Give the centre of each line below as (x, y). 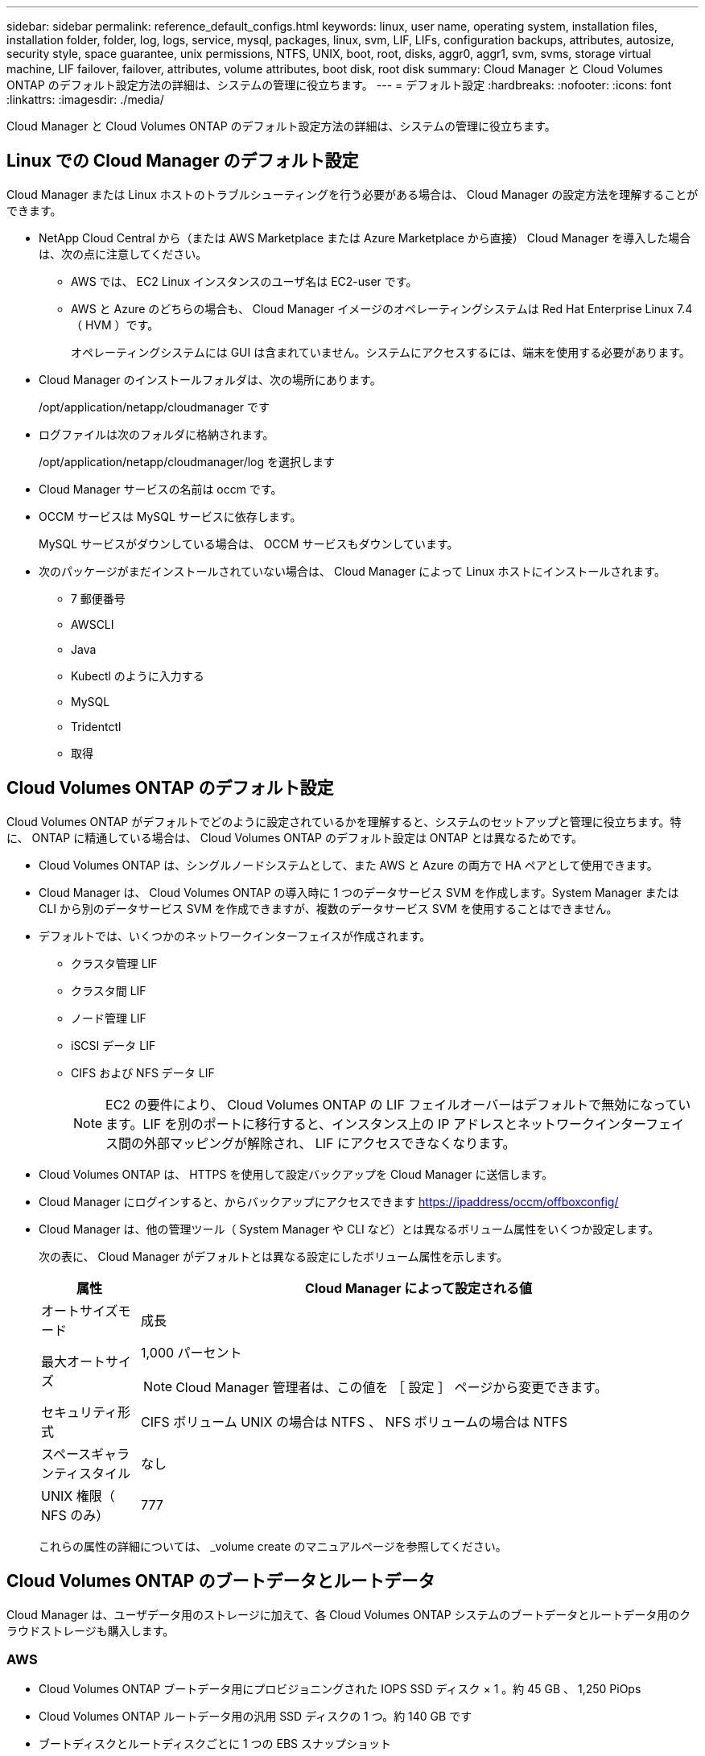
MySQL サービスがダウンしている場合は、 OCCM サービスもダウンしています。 (249, 543)
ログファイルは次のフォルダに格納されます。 (157, 434)
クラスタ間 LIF (109, 990)
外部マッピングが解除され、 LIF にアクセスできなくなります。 (330, 1143)
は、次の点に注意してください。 (123, 254)
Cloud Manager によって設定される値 (419, 1288)
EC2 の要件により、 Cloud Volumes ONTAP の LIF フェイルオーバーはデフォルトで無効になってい (398, 1104)
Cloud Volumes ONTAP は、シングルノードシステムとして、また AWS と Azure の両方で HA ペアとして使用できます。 (348, 865)
